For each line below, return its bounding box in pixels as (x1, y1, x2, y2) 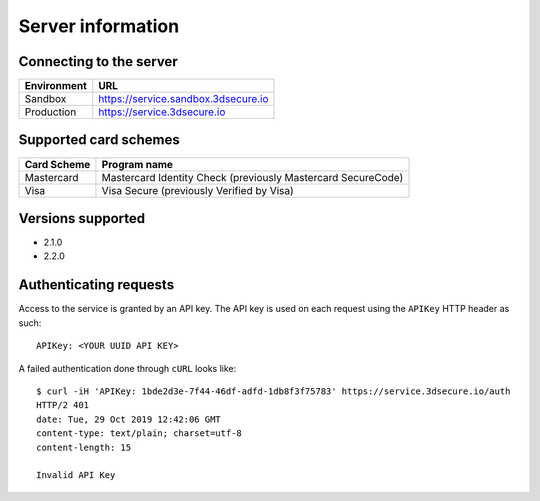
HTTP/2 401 (36, 400, 90, 411)
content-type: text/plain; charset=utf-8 (36, 428, 242, 439)
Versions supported (18, 210, 145, 227)
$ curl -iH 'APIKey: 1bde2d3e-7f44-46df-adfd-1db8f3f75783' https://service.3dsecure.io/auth (36, 385, 511, 397)
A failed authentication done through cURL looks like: (18, 362, 237, 374)
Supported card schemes (18, 131, 180, 149)
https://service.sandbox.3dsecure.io (98, 92, 269, 106)
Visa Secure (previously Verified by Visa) (101, 183, 294, 197)
